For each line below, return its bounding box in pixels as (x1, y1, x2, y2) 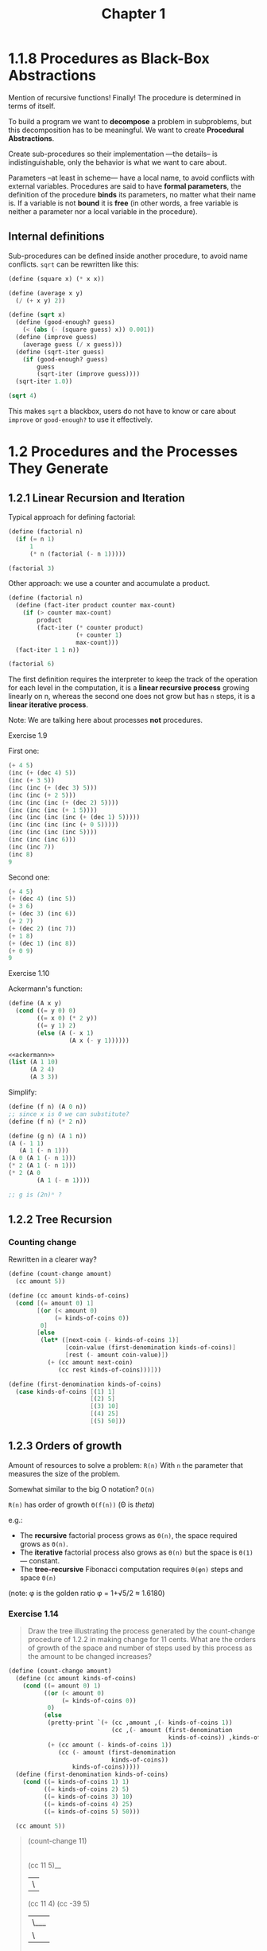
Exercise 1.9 (8, 731, 48, 740)
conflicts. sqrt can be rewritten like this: (8, 259, 139, 269)
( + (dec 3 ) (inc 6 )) (8, 910, 77, 918)
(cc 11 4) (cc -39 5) (27, 1899, 90, 1909)
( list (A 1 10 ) (8, 1058, 59, 1067)
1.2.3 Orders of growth (8, 1439, 122, 1453)
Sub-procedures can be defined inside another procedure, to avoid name (8, 251, 248, 260)
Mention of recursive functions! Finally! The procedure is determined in (8, 92, 241, 102)
